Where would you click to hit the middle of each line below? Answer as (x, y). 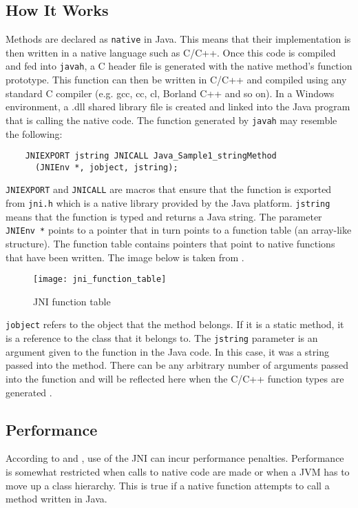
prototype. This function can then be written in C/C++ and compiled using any (176, 80)
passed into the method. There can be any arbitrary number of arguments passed (177, 365)
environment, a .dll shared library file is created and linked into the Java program (178, 106)
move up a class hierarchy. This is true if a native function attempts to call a (168, 485)
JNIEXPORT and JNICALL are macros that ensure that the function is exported (169, 189)
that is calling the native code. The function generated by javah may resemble (171, 120)
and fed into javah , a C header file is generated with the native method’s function (179, 66)
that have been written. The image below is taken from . (125, 257)
